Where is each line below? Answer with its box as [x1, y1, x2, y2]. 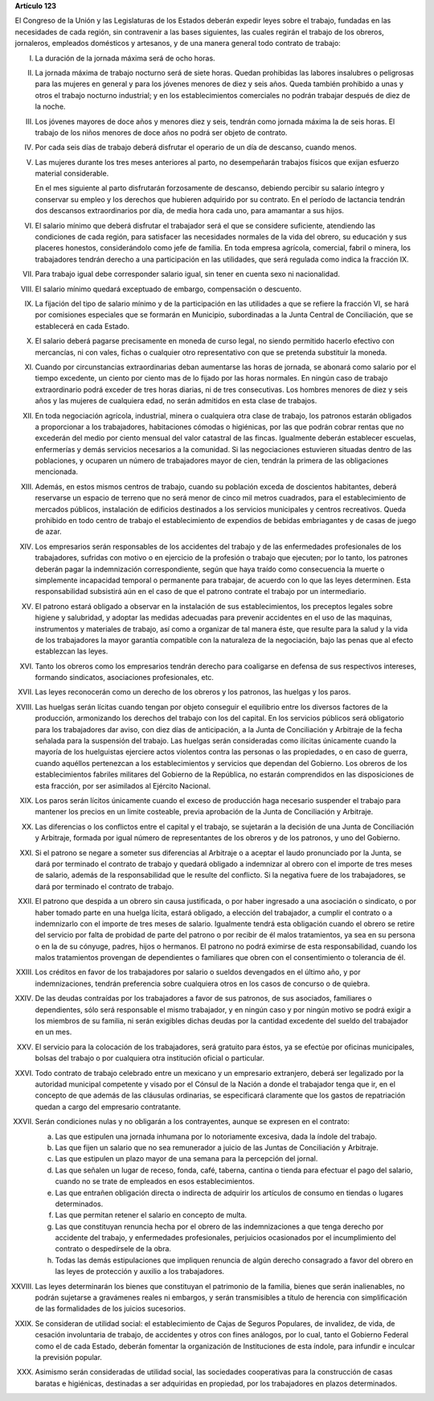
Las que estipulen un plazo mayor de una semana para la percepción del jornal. [55, 1154, 318, 1164]
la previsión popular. [35, 1352, 102, 1362]
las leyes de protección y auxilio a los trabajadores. [55, 1267, 225, 1276]
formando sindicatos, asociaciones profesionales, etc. [35, 673, 215, 682]
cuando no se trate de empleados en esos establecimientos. [55, 1176, 255, 1186]
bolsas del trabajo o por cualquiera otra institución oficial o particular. [35, 1053, 265, 1063]
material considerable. [35, 169, 109, 179]
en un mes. [35, 1027, 72, 1037]
